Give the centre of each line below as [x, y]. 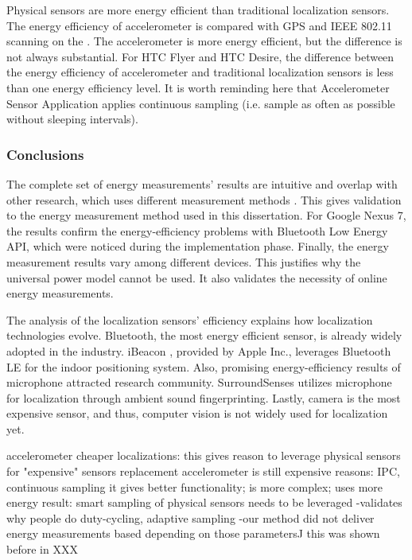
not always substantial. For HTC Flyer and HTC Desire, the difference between [200, 56]
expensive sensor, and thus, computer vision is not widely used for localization [197, 413]
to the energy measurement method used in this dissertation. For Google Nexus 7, [206, 215]
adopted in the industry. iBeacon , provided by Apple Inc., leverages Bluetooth [199, 350]
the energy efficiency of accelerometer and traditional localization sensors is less [200, 72]
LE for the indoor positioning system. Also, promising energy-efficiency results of [204, 366]
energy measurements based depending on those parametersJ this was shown [193, 533]
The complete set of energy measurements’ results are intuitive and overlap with [202, 183]
